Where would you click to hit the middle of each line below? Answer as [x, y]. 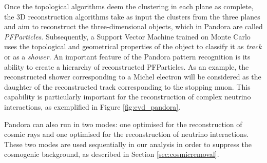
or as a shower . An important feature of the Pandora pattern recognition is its [127, 56]
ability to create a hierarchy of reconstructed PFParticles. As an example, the [127, 66]
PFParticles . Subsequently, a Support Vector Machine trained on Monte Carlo [127, 36]
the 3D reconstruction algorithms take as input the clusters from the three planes [132, 16]
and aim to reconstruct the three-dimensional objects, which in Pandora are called [133, 26]
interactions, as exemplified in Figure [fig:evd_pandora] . [92, 106]
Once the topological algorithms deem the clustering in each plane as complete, [129, 6]
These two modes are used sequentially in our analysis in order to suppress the [128, 144]
